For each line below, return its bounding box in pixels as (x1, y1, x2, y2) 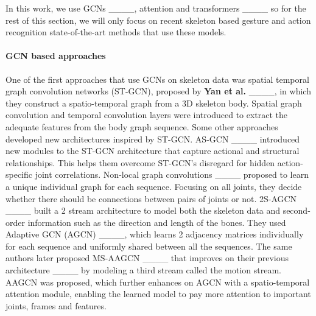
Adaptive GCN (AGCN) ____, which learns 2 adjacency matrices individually (5, 228, 304, 241)
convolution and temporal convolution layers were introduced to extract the (5, 108, 288, 121)
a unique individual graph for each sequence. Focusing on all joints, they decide (5, 180, 302, 192)
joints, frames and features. (5, 299, 107, 312)
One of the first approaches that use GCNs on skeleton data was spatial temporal (5, 72, 309, 85)
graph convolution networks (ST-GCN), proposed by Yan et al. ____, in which (5, 85, 311, 97)
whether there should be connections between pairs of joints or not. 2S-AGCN (5, 192, 297, 205)
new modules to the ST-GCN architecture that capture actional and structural (5, 144, 300, 157)
